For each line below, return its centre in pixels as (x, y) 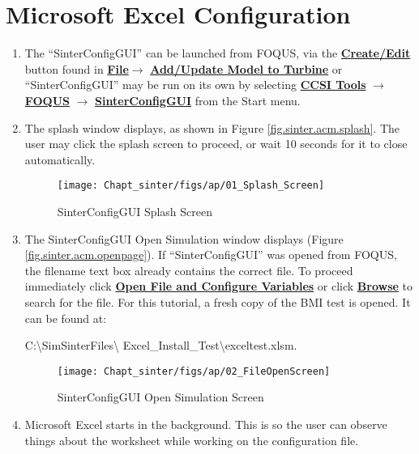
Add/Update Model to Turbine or (246, 68)
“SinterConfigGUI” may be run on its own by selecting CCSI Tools (195, 85)
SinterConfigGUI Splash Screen (135, 211)
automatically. (60, 159)
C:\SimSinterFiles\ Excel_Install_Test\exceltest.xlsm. (161, 345)
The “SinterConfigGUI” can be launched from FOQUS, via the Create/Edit (218, 53)
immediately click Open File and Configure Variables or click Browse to (218, 286)
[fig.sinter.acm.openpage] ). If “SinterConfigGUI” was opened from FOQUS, (211, 255)
